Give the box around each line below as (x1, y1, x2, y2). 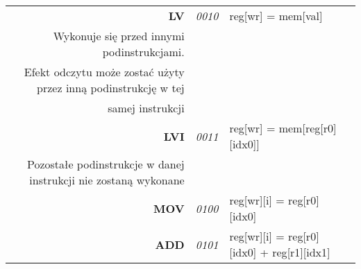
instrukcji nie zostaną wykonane (29, 172, 185, 188)
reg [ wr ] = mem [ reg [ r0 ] (229, 120, 337, 136)
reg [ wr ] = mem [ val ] (229, 8, 323, 24)
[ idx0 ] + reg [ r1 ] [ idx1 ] (229, 244, 330, 260)
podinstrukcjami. (102, 44, 185, 60)
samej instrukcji (108, 100, 185, 116)
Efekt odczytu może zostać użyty (24, 64, 185, 80)
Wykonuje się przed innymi (53, 28, 185, 44)
